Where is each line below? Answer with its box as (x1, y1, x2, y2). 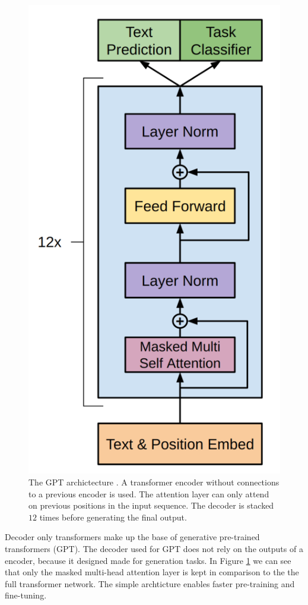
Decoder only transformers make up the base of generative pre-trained (5, 531, 260, 543)
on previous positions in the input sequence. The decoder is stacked (28, 499, 274, 512)
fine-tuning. (5, 589, 47, 601)
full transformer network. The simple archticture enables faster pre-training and (5, 577, 295, 590)
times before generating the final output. (39, 510, 187, 523)
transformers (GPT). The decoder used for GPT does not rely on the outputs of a (5, 542, 303, 554)
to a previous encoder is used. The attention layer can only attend (28, 487, 269, 500)
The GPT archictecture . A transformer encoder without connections (28, 475, 280, 488)
